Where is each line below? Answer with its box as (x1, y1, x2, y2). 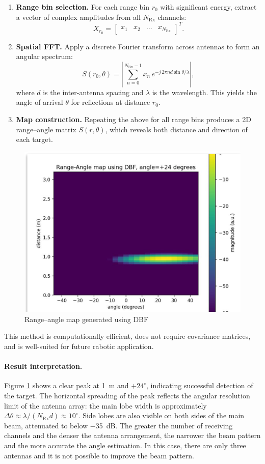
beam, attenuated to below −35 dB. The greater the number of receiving (4, 420, 233, 430)
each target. (16, 134, 53, 144)
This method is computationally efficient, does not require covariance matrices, (4, 331, 251, 341)
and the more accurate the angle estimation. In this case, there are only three (4, 440, 246, 451)
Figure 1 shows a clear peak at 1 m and (4, 380, 129, 391)
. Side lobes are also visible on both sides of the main (78, 410, 245, 421)
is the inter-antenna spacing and (43, 86, 144, 97)
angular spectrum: (16, 51, 73, 62)
